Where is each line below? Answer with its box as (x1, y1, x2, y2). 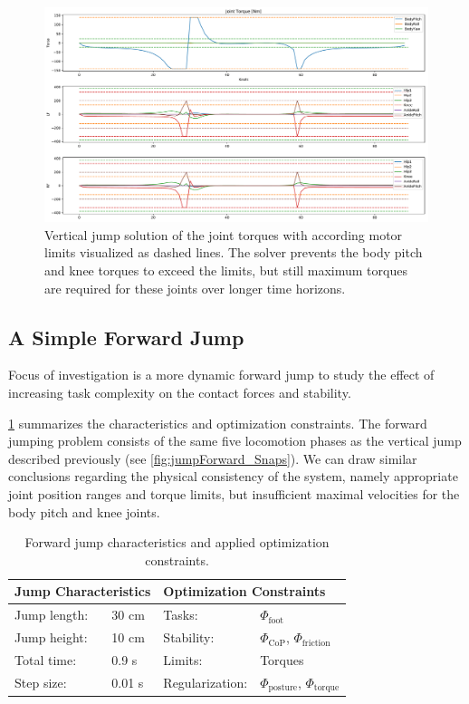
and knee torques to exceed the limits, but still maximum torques (44, 261, 407, 280)
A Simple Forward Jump (8, 323, 244, 351)
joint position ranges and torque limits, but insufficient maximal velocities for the (8, 484, 460, 503)
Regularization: (163, 673, 248, 692)
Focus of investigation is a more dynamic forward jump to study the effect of (8, 365, 435, 384)
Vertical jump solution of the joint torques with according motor (44, 225, 403, 244)
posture (268, 683, 298, 693)
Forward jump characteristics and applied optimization (24, 533, 330, 552)
